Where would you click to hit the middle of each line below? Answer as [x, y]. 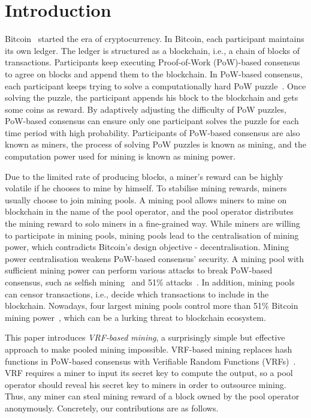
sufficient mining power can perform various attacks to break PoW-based [139, 270]
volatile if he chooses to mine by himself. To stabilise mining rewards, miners [146, 188]
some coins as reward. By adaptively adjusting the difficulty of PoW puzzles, [146, 109]
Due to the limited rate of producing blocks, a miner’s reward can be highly [144, 176]
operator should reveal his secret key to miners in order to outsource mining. [146, 384]
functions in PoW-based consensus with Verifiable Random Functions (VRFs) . [150, 361]
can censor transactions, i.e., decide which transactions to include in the [137, 294]
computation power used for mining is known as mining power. [120, 156]
